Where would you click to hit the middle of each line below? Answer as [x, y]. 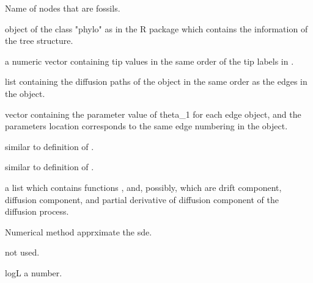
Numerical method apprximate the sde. [79, 231]
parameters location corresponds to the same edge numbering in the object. [146, 126]
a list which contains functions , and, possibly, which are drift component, [143, 187]
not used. [22, 252]
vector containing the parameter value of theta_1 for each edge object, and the [153, 114]
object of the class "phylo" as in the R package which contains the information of [156, 28]
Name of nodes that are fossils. [63, 8]
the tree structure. [39, 41]
